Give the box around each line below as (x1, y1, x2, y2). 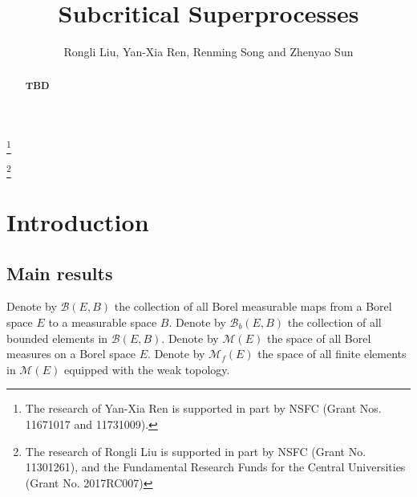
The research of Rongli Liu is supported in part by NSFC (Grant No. (25, 442, 366, 459)
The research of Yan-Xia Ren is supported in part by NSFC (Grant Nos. (25, 400, 382, 417)
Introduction (6, 206, 149, 238)
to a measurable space (48, 314, 157, 330)
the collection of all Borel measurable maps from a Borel (114, 298, 392, 315)
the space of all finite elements (257, 345, 407, 362)
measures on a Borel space (6, 345, 136, 362)
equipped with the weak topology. (63, 361, 230, 377)
